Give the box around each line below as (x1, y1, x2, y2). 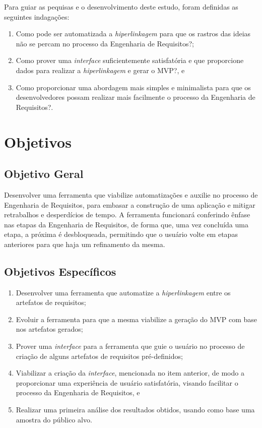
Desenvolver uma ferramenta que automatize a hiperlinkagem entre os (16, 287, 231, 297)
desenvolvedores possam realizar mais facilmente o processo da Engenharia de (16, 92, 255, 102)
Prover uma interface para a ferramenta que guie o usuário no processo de (16, 341, 245, 351)
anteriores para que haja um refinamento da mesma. (4, 238, 165, 249)
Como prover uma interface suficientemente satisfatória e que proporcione (16, 55, 244, 66)
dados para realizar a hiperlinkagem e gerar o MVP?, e (16, 65, 185, 75)
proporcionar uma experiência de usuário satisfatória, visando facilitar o (16, 377, 238, 388)
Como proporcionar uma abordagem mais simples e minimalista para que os (16, 82, 251, 92)
